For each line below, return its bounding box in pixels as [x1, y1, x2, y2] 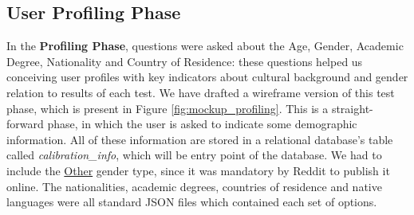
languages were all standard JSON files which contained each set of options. [6, 193, 377, 210]
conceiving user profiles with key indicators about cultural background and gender [6, 68, 408, 85]
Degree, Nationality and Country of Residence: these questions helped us [6, 53, 363, 69]
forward [6, 115, 44, 132]
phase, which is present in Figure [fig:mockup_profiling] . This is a [6, 100, 329, 116]
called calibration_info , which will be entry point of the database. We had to [6, 147, 382, 163]
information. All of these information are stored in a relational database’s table [6, 131, 393, 147]
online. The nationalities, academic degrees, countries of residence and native [6, 178, 382, 194]
